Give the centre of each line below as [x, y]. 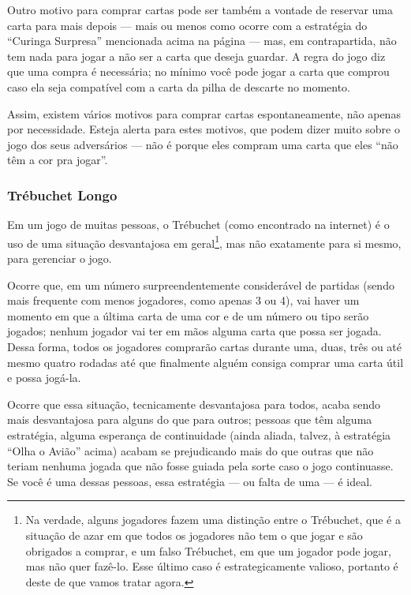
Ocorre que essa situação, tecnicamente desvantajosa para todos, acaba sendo [194, 404]
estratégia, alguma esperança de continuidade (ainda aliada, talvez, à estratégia [199, 434]
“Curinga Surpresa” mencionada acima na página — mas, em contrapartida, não [202, 41]
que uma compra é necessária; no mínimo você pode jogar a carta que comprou [198, 71]
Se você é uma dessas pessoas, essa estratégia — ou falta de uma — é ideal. [190, 481]
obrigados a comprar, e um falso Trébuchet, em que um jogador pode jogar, [208, 550]
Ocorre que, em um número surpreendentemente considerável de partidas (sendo [201, 284]
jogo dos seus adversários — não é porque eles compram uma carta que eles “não [203, 144]
